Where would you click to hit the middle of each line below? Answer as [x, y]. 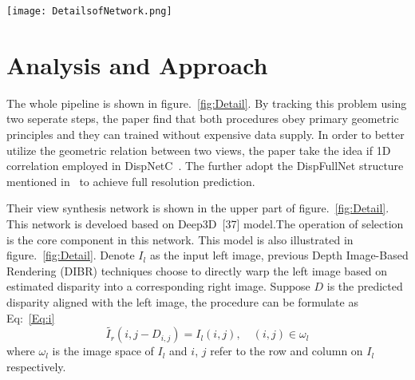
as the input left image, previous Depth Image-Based [279, 255]
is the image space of [103, 351]
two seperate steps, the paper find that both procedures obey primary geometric [203, 119]
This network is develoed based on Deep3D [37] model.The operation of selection [205, 223]
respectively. [36, 366]
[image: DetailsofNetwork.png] [89, 11]
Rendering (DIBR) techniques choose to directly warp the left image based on [197, 270]
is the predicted [365, 286]
